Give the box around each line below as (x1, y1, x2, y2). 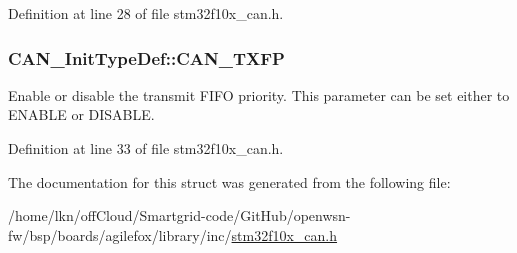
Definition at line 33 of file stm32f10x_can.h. (8, 138, 284, 158)
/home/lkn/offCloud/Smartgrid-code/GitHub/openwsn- (8, 205, 351, 226)
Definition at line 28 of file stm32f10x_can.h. (8, 3, 284, 23)
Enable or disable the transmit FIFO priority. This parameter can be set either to (8, 84, 510, 105)
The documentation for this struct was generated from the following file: (8, 171, 451, 192)
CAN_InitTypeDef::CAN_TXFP (8, 45, 285, 70)
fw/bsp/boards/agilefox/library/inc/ (8, 224, 232, 245)
